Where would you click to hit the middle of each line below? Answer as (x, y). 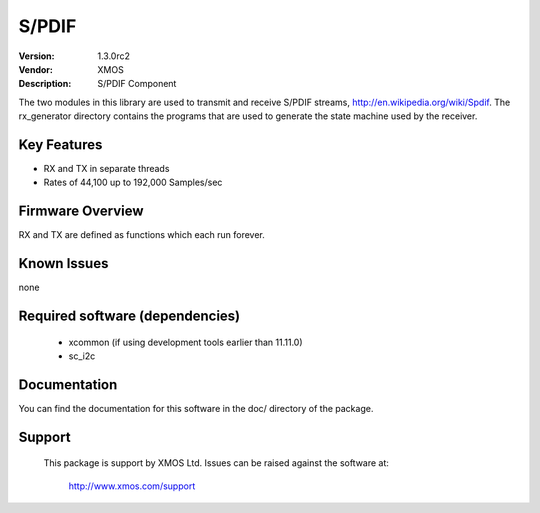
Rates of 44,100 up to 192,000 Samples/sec (133, 182)
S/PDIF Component (137, 84)
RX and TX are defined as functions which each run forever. (141, 235)
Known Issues (63, 263)
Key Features (60, 144)
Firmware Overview (81, 211)
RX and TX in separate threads (106, 169)
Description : (45, 84)
